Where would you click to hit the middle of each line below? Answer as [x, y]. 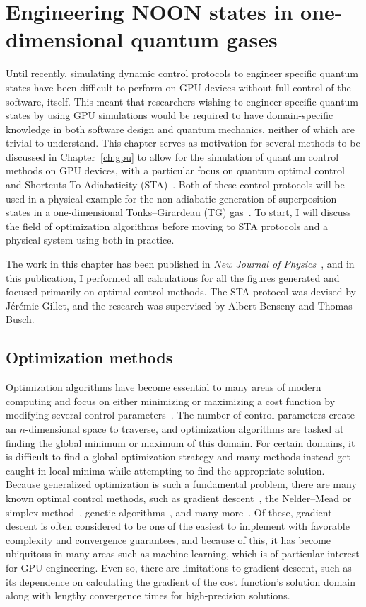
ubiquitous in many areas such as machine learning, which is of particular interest [183, 554]
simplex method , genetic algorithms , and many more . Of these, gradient [169, 512]
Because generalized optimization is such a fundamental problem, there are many [181, 484]
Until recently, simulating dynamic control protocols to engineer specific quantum [182, 73]
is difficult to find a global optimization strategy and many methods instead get [178, 456]
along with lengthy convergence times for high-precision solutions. [148, 595]
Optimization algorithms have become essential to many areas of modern [164, 387]
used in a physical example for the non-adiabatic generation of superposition [171, 198]
